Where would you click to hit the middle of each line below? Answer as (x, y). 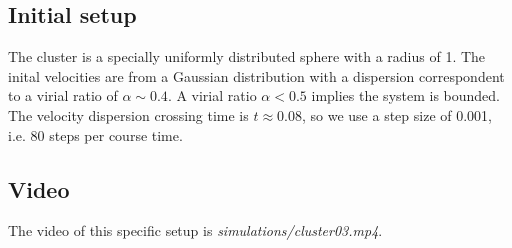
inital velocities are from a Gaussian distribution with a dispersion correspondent (256, 75)
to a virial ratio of (63, 95)
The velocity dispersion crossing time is (128, 114)
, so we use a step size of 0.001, (397, 114)
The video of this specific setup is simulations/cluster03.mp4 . (195, 230)
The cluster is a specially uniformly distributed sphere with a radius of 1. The (247, 56)
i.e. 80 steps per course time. (95, 134)
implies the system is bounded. (406, 95)
